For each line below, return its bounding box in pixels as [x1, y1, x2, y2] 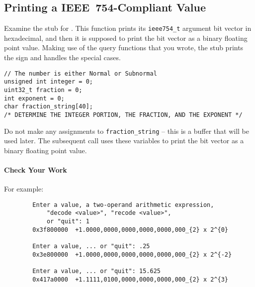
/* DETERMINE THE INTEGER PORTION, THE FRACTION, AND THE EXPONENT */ [4, 111, 243, 118]
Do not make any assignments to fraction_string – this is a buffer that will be [4, 125, 249, 136]
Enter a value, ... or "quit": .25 [32, 243, 150, 250]
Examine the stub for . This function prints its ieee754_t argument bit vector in [4, 23, 252, 33]
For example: [4, 184, 44, 194]
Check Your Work [4, 165, 67, 175]
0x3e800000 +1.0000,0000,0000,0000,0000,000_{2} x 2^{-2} [32, 251, 232, 258]
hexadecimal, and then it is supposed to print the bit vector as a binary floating [4, 32, 248, 43]
